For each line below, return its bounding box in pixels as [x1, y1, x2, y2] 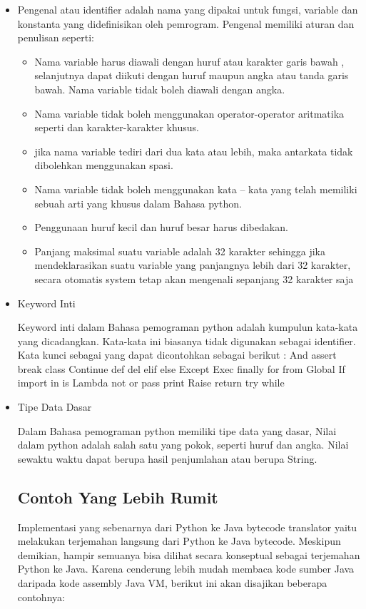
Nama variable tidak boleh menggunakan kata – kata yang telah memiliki [34, 181, 357, 196]
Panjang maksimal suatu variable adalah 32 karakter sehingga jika [34, 243, 325, 258]
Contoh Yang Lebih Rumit [17, 486, 218, 508]
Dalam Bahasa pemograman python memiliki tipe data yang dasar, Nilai [17, 423, 337, 438]
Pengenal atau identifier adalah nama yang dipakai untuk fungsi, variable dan [17, 2, 358, 16]
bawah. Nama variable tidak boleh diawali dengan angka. [34, 81, 285, 96]
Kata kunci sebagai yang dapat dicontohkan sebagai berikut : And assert [17, 347, 337, 362]
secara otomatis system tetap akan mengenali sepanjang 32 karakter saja [34, 271, 354, 286]
